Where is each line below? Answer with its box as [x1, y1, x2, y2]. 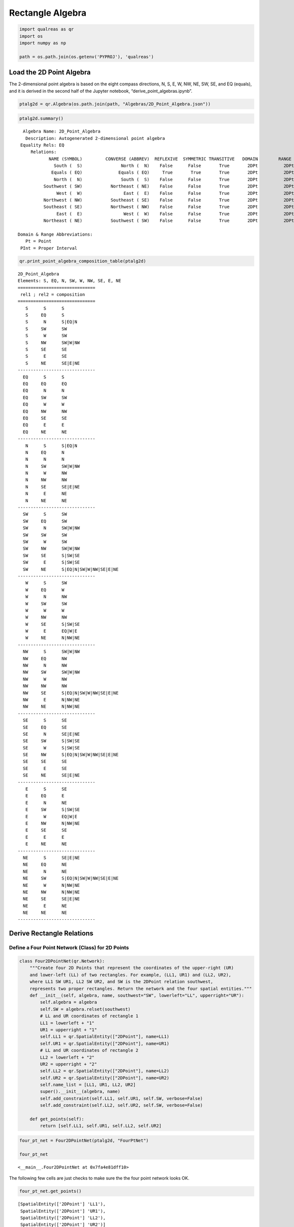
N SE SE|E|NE [25, 484, 80, 489]
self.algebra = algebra [40, 999, 98, 1005]
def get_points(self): [29, 1117, 84, 1122]
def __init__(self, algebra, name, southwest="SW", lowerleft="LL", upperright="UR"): [29, 992, 245, 998]
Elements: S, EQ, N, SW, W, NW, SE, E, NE [18, 278, 122, 284]
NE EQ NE [23, 862, 67, 867]
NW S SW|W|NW [23, 649, 80, 655]
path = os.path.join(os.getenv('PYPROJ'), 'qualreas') [19, 54, 154, 59]
